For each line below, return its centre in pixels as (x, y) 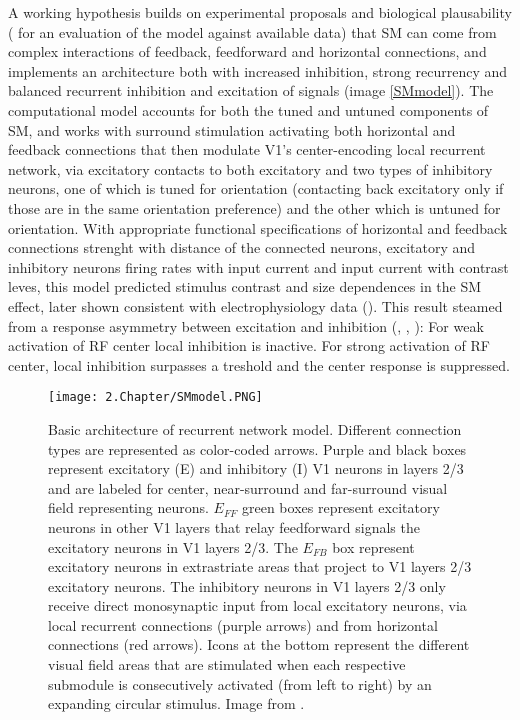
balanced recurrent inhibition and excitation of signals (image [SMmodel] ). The (251, 90)
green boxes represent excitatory (340, 507)
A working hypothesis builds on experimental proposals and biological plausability (260, 12)
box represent (373, 546)
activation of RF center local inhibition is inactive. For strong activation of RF (249, 345)
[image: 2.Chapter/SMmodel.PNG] (155, 397)
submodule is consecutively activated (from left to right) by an (240, 683)
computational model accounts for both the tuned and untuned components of (248, 109)
